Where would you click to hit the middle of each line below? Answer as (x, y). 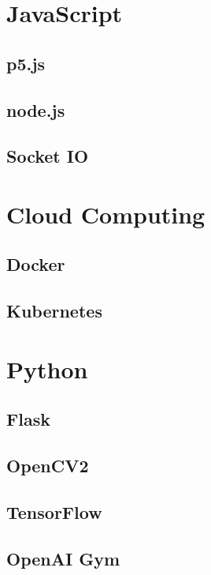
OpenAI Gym (63, 558)
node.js (36, 109)
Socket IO (48, 156)
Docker (36, 264)
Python (47, 368)
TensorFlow (54, 511)
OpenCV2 (48, 466)
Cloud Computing (106, 214)
